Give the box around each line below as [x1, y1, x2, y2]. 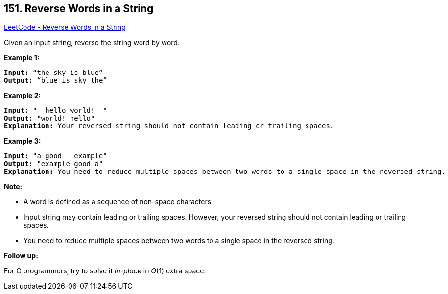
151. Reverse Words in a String [4, 2, 154, 15]
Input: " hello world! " [4, 106, 107, 115]
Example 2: [4, 91, 41, 100]
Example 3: [4, 137, 41, 146]
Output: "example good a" [4, 160, 103, 168]
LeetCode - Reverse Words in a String [4, 23, 126, 32]
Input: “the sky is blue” [4, 69, 103, 77]
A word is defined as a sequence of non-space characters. [24, 197, 213, 206]
